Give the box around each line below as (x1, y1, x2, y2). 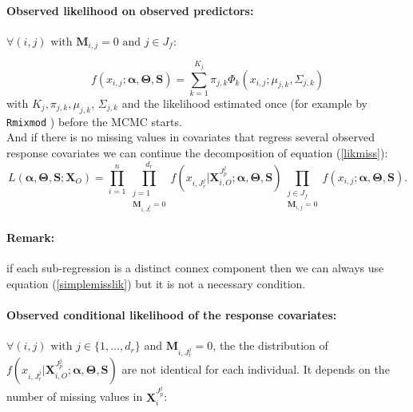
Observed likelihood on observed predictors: (6, 2, 254, 18)
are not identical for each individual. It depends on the (121, 361, 390, 378)
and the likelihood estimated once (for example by (121, 95, 368, 112)
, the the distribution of (212, 337, 328, 354)
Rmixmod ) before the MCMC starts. (6, 113, 182, 129)
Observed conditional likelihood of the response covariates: (6, 307, 337, 323)
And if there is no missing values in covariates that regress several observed (6, 129, 375, 145)
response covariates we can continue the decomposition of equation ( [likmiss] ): (6, 145, 388, 161)
